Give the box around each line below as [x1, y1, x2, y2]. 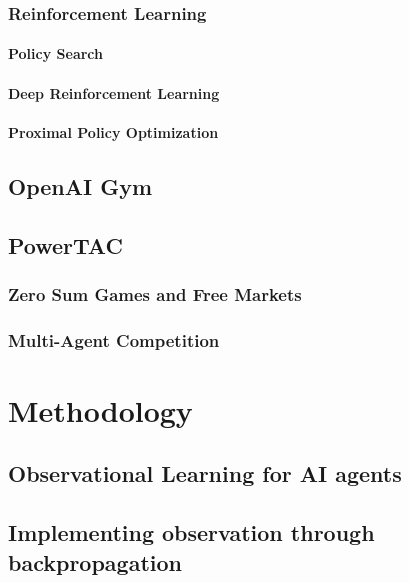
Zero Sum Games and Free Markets [8, 281, 302, 306]
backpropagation [8, 546, 182, 577]
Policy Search [8, 43, 103, 64]
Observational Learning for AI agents [8, 458, 402, 489]
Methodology [8, 389, 193, 430]
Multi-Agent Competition [8, 327, 220, 352]
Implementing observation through [8, 517, 375, 548]
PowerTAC [8, 229, 123, 260]
